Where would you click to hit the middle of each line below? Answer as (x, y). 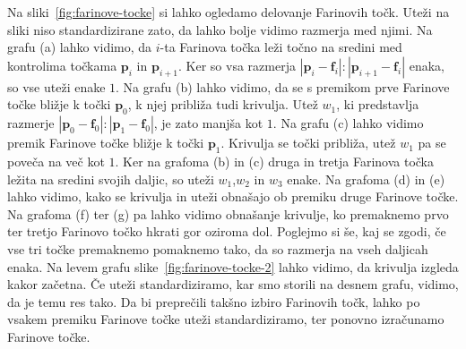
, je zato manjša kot (208, 123)
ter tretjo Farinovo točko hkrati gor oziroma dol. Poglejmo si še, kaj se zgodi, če (227, 231)
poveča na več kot (56, 161)
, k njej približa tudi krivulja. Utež (223, 104)
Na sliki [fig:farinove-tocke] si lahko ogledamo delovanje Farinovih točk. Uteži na (229, 12)
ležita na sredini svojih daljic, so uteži (111, 179)
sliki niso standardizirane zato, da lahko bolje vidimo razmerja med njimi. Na (220, 29)
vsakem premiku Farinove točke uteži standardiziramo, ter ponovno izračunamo (226, 319)
